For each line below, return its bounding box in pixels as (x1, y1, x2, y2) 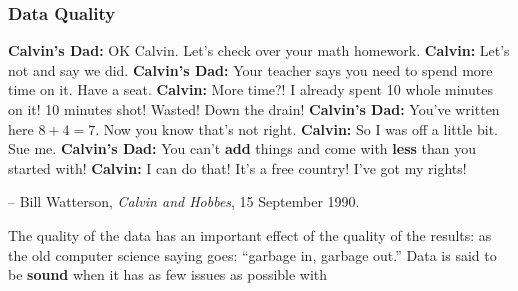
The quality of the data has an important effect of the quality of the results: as (8, 224, 492, 245)
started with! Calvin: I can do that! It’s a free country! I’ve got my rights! (8, 157, 467, 178)
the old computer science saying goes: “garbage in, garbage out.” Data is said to (8, 244, 497, 265)
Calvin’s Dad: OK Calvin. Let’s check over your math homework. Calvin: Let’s (8, 40, 510, 61)
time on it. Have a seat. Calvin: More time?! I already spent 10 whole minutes (8, 79, 493, 100)
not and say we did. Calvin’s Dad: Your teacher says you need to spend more (8, 59, 493, 80)
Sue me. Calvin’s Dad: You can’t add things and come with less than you (8, 138, 476, 159)
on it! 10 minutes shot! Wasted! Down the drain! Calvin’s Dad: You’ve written (8, 99, 500, 119)
